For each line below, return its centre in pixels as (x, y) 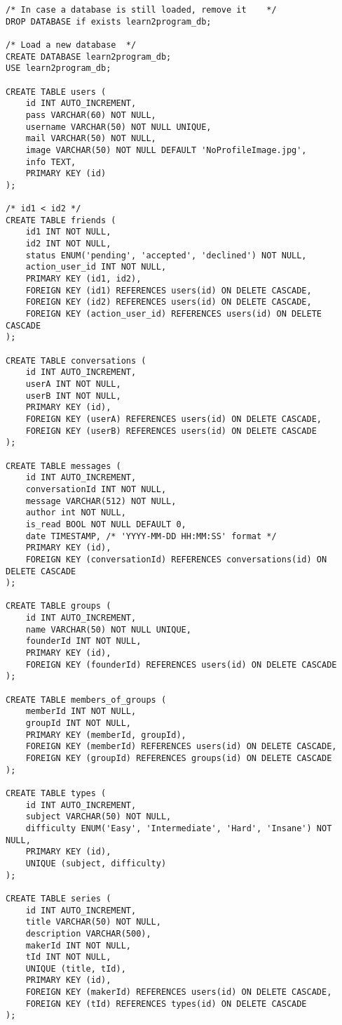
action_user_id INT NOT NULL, (96, 267)
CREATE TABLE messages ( (63, 466)
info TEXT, (51, 162)
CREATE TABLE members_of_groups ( (86, 700)
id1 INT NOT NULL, (68, 232)
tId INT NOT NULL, (68, 957)
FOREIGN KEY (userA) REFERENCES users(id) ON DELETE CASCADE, (174, 419)
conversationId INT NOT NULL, (96, 489)
